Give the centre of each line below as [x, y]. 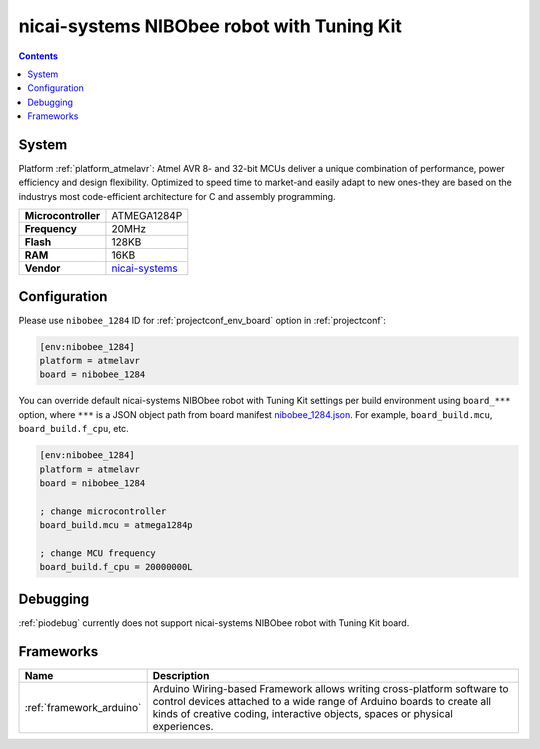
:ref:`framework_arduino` [83, 707]
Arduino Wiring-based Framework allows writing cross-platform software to [330, 688]
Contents [38, 56]
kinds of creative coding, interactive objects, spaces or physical [303, 713]
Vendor [42, 268]
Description [181, 675]
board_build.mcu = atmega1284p [116, 525]
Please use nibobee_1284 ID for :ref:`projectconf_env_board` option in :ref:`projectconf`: [202, 320]
